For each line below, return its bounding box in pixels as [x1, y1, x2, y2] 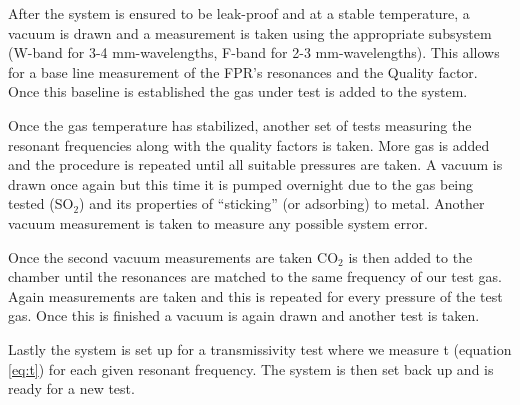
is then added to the [348, 246, 473, 267]
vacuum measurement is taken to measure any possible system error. [8, 212, 428, 233]
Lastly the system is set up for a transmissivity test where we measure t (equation [8, 338, 512, 359]
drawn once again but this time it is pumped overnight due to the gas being [8, 173, 474, 194]
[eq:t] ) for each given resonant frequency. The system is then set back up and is [8, 358, 494, 379]
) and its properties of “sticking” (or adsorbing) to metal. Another [79, 193, 485, 214]
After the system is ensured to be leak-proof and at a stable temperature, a [8, 3, 470, 23]
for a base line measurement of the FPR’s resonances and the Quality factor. [8, 61, 478, 82]
